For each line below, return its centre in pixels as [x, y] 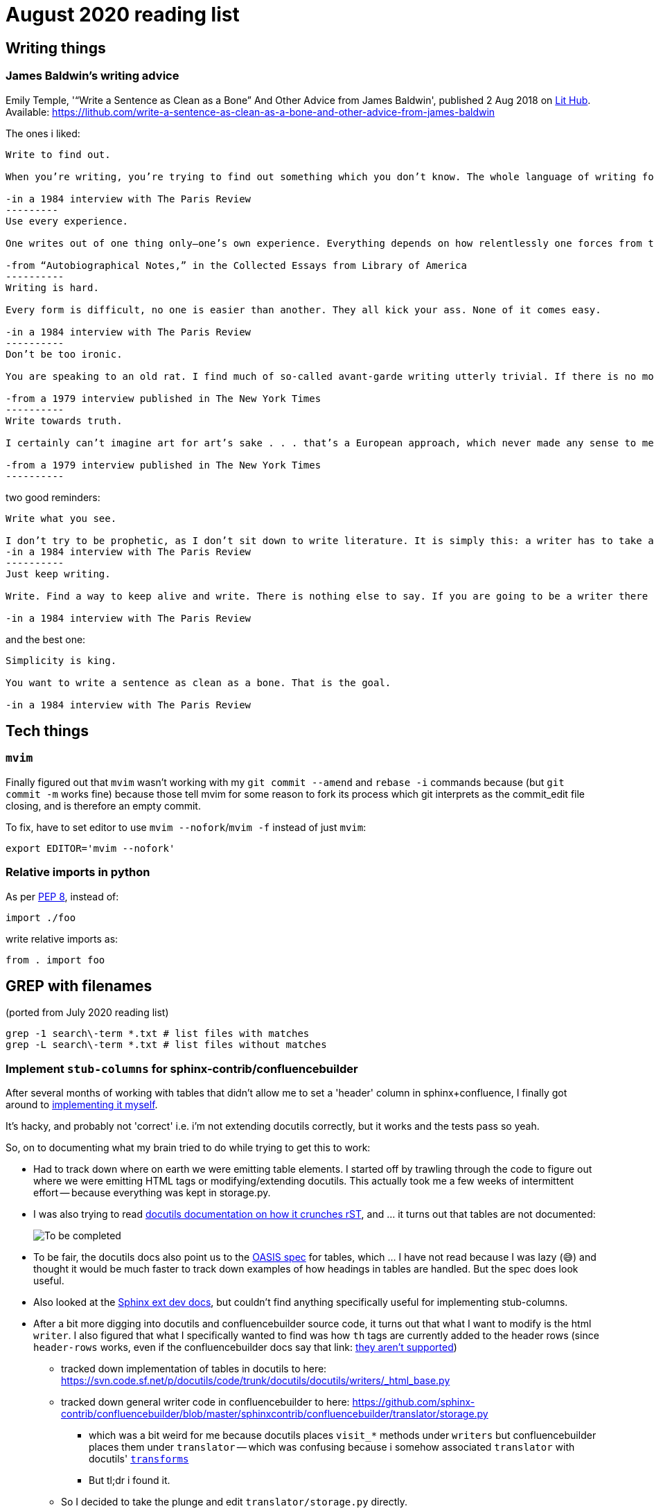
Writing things [56, 48]
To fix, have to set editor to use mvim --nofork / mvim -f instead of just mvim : [186, 827]
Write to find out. [58, 154]
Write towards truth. [64, 420]
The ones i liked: [43, 133]
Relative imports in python [78, 872]
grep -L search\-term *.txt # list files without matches [166, 1045]
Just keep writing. [58, 574]
